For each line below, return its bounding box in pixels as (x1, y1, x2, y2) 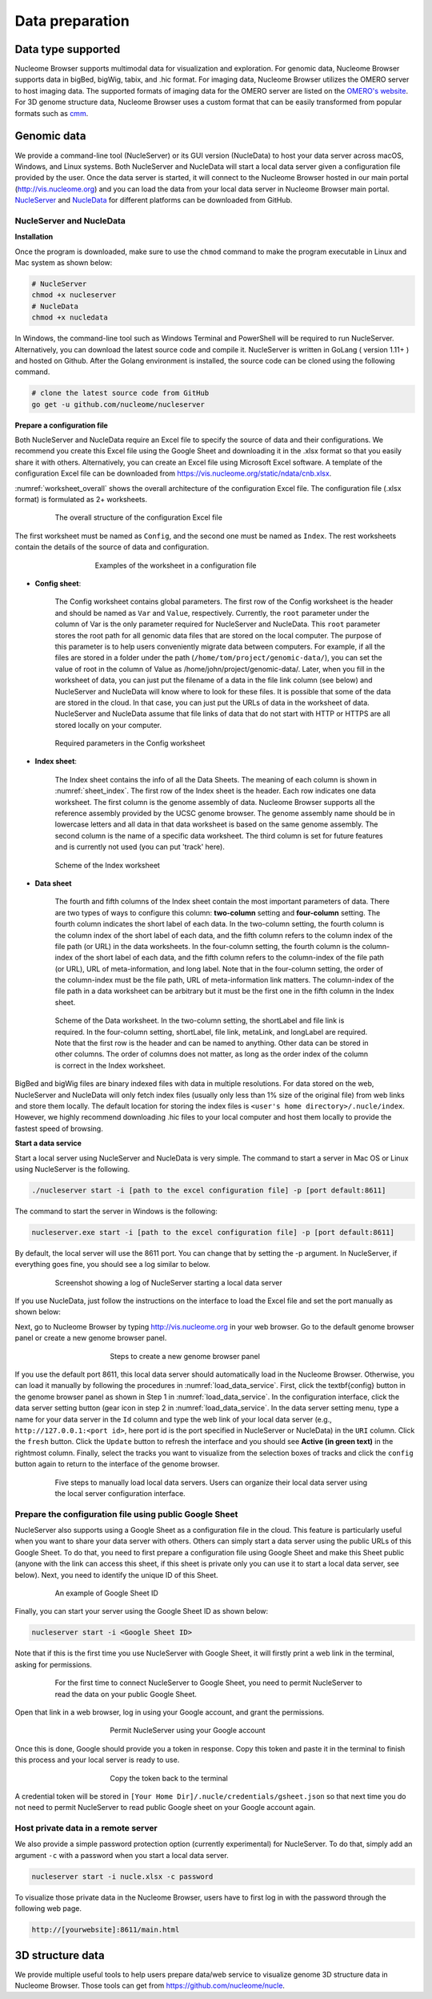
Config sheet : (34, 578, 82, 588)
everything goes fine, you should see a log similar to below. (14, 1260, 211, 1269)
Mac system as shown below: (14, 258, 113, 267)
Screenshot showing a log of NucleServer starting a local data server (54, 1277, 283, 1287)
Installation (14, 232, 54, 242)
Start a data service (14, 1138, 82, 1148)
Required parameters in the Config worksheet (54, 738, 206, 748)
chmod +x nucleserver (31, 291, 117, 300)
